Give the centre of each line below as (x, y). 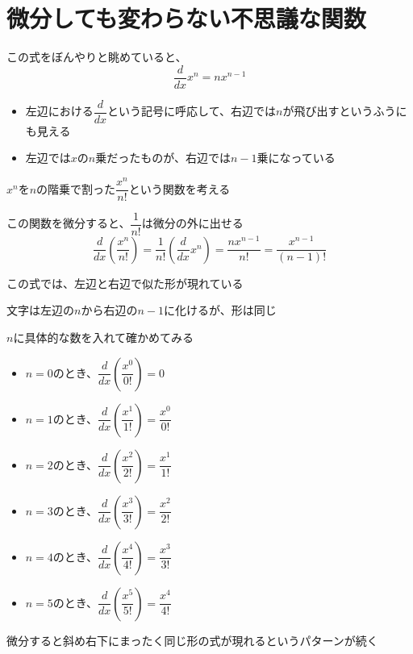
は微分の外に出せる (192, 223)
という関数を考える (179, 188)
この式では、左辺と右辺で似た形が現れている (125, 283)
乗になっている (296, 158)
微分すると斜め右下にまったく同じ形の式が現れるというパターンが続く (192, 640)
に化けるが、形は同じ (220, 310)
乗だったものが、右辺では (163, 158)
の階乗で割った (76, 188)
